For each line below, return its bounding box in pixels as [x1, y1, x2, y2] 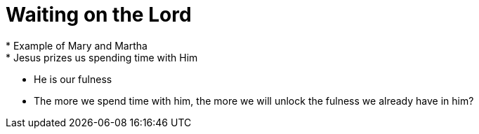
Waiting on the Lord [6, 3, 192, 27]
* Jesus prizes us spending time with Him [6, 51, 198, 64]
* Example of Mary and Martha [6, 39, 147, 52]
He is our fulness [34, 73, 112, 85]
